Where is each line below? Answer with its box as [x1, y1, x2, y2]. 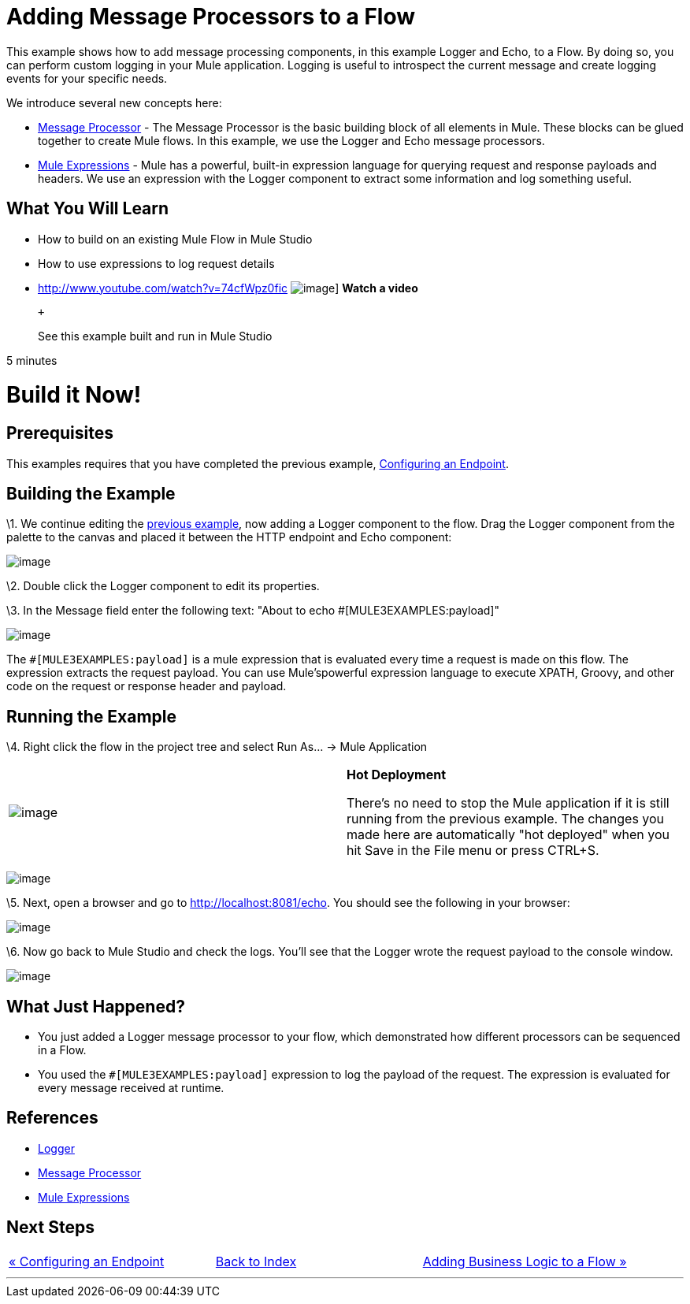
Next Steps [6, 1217, 95, 1238]
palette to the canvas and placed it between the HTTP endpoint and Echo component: [6, 530, 452, 544]
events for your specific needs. [6, 71, 168, 85]
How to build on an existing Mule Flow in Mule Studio [38, 232, 313, 246]
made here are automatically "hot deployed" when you [347, 827, 670, 843]
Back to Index [215, 1253, 297, 1269]
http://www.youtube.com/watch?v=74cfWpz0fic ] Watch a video [38, 280, 418, 295]
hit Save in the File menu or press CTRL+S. [347, 842, 599, 859]
